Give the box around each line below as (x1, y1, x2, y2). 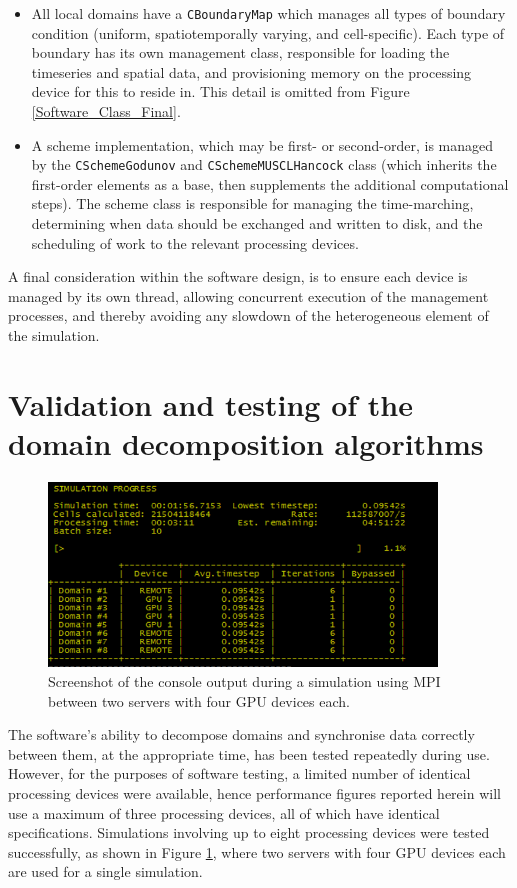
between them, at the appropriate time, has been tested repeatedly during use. (8, 743, 490, 764)
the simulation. (8, 325, 100, 346)
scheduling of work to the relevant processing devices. (31, 232, 359, 253)
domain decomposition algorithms (8, 423, 484, 463)
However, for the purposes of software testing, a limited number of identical (8, 763, 471, 784)
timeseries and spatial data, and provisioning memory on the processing (31, 61, 472, 82)
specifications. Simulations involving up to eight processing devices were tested (8, 822, 490, 843)
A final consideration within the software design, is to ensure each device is (8, 266, 468, 287)
